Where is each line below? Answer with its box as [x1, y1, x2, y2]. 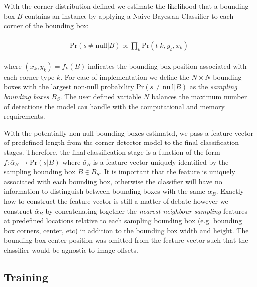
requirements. [4, 111, 45, 121]
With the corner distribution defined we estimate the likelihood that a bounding [4, 1, 249, 11]
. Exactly [216, 186, 244, 196]
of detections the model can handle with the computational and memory [4, 101, 225, 111]
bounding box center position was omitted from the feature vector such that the [4, 235, 248, 245]
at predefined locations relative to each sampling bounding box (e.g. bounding [4, 215, 242, 226]
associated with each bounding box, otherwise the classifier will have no [4, 176, 222, 186]
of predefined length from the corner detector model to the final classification [4, 137, 239, 147]
